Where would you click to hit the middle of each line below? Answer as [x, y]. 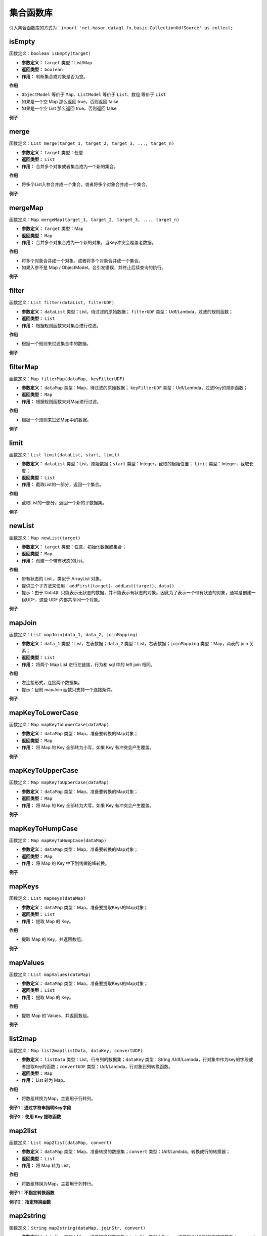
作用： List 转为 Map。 [44, 1080]
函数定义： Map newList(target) [45, 538]
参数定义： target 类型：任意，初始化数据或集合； [74, 547]
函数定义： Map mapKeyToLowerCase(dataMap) [59, 724]
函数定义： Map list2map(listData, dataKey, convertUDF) [76, 1050]
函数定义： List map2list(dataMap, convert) [61, 1143]
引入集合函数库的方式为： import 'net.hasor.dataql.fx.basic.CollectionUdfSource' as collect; [121, 28]
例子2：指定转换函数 [30, 1202]
